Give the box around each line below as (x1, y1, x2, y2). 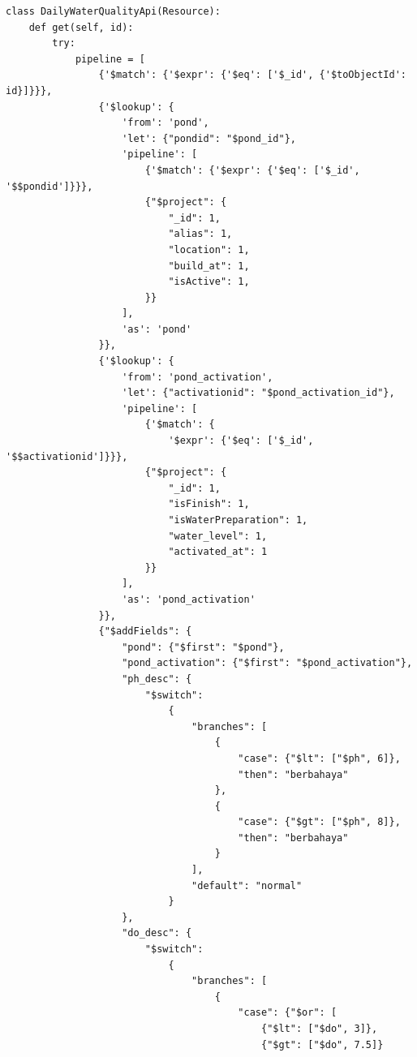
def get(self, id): (28, 21, 134, 33)
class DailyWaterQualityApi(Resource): (6, 6, 221, 17)
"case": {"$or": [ (238, 1007, 337, 1019)
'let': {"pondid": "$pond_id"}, (122, 132, 296, 144)
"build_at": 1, (168, 260, 250, 272)
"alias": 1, (168, 228, 233, 240)
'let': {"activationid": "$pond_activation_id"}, (122, 387, 395, 399)
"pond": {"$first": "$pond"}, (122, 641, 285, 653)
